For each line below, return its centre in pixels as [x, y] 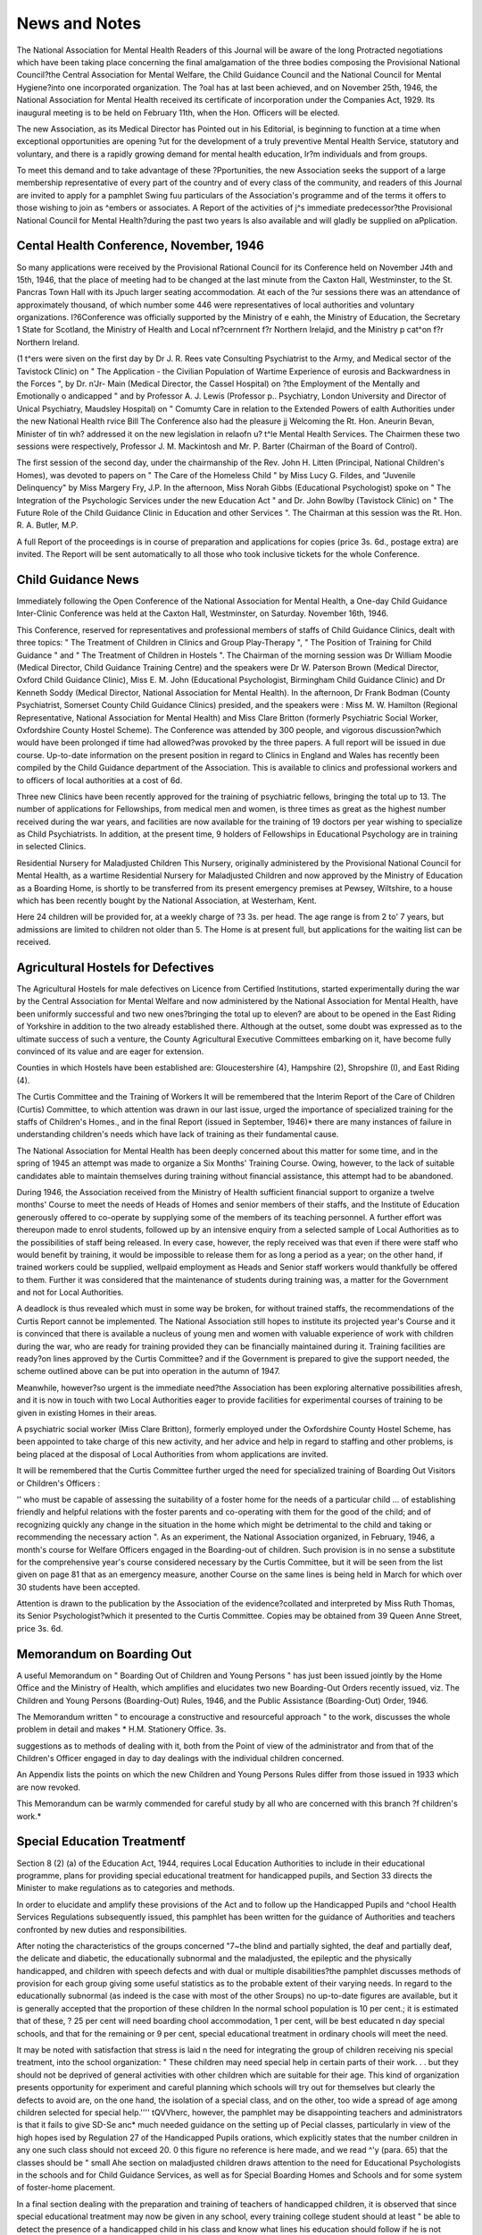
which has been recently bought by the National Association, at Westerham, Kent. [166, 901]
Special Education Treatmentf [101, 1842]
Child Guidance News [78, 580]
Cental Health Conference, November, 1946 [141, 246]
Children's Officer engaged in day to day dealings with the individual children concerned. [180, 1758]
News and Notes [79, 23]
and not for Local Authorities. [70, 1293]
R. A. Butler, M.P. [47, 525]
